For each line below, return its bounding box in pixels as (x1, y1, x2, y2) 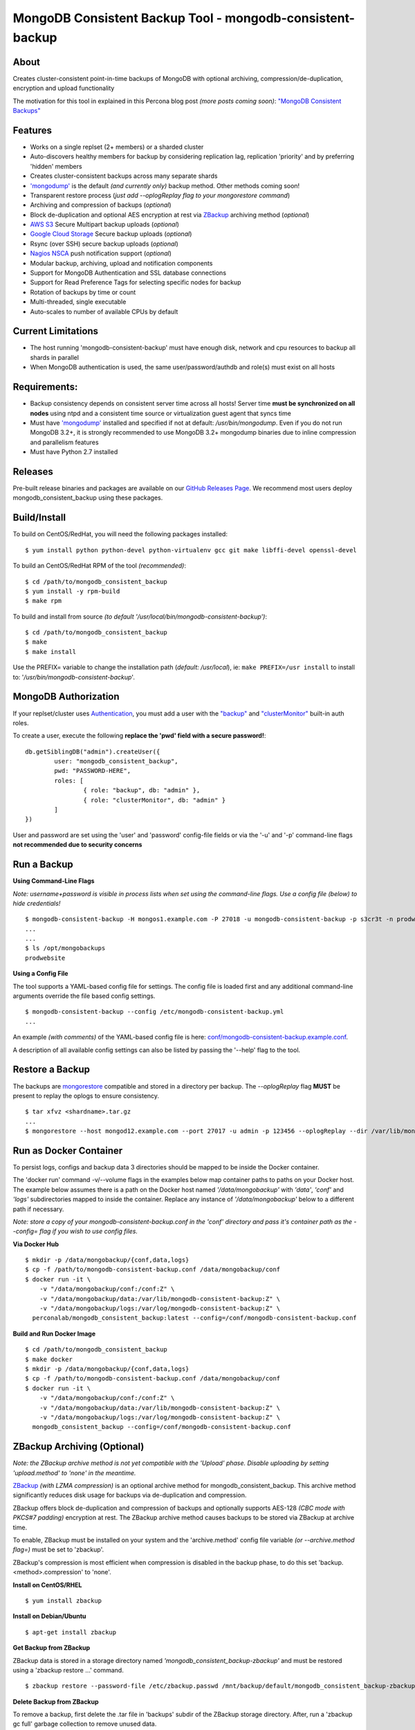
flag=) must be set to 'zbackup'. (12, 1545, 104, 1554)
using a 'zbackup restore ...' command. (12, 1666, 124, 1674)
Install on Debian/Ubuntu (12, 1612, 86, 1621)
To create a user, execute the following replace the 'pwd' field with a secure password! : (12, 731, 266, 740)
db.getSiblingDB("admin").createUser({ (25, 747, 160, 756)
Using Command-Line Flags (12, 877, 95, 885)
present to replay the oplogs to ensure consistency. (12, 1091, 159, 1100)
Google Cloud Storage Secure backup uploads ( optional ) (30, 230, 192, 238)
